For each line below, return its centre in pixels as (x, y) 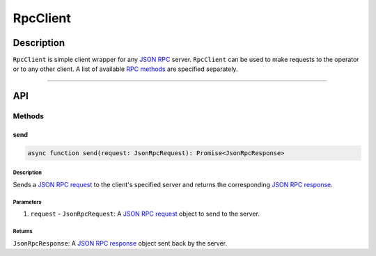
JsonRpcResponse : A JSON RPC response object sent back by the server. (120, 243)
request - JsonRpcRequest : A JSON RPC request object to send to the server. (145, 214)
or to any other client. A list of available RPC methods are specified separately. (125, 69)
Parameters (27, 202)
